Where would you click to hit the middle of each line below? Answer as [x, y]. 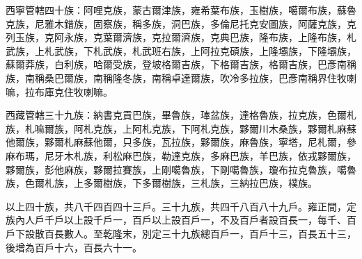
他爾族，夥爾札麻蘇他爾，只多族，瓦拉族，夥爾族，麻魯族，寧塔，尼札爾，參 [181, 142]
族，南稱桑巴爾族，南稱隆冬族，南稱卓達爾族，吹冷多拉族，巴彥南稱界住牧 [176, 77]
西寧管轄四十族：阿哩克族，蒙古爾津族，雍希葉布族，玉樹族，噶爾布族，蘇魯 [181, 10]
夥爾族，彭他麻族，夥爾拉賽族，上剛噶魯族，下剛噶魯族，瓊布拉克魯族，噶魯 [181, 169]
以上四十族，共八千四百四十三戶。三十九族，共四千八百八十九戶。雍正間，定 [181, 206]
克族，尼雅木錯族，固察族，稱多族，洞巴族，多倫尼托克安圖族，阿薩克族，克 [181, 23]
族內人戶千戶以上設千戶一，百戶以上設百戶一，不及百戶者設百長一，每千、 [176, 220]
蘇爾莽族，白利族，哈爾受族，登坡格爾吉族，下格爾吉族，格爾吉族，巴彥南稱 [181, 64]
